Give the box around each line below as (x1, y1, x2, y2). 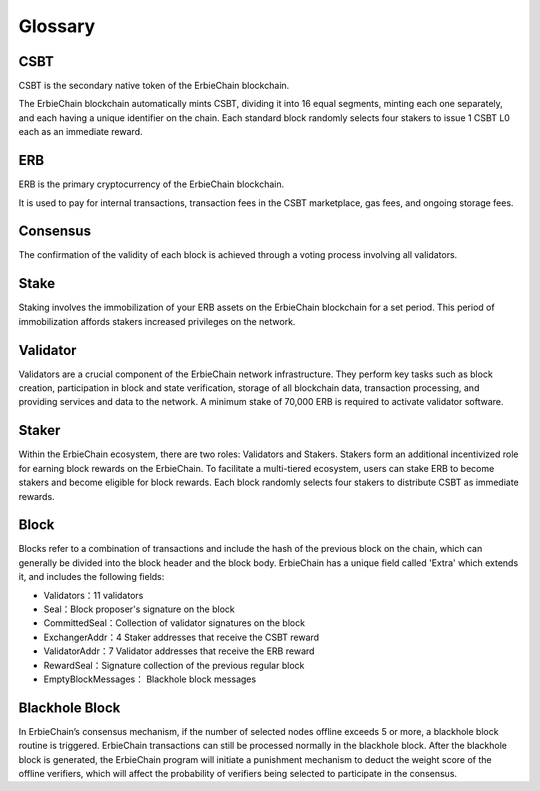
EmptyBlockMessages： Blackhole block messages (43, 673, 257, 685)
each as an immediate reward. (18, 126, 143, 138)
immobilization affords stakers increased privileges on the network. (18, 315, 296, 327)
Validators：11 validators (43, 589, 144, 601)
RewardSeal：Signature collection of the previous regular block (43, 659, 305, 671)
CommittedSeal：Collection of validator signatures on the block (43, 617, 305, 629)
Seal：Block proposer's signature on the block (43, 603, 235, 615)
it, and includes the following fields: (18, 571, 165, 583)
